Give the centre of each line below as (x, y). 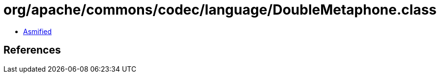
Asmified (38, 31)
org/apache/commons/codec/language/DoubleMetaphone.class (220, 10)
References (32, 50)
